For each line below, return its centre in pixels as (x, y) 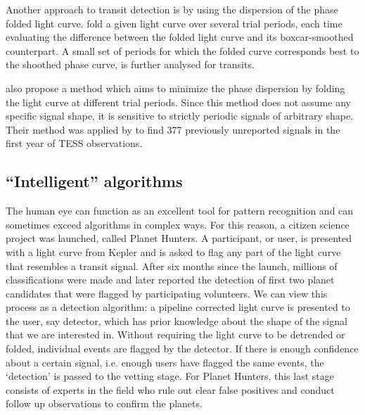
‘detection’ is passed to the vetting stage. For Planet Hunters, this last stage (170, 376)
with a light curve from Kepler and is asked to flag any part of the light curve (173, 251)
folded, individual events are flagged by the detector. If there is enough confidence (182, 349)
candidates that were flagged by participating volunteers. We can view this (167, 293)
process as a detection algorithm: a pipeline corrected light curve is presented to (178, 307)
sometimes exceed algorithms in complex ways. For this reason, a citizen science (178, 224)
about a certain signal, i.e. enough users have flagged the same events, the (165, 362)
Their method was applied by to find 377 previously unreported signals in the (173, 129)
